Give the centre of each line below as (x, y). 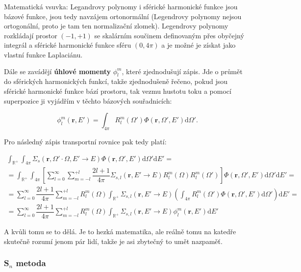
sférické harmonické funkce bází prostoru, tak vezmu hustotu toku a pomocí (118, 91)
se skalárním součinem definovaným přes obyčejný (169, 35)
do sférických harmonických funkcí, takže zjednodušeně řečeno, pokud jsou (116, 81)
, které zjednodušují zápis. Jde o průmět (182, 71)
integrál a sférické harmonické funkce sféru (68, 45)
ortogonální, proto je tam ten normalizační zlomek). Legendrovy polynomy (116, 26)
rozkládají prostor (31, 35)
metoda (31, 263)
